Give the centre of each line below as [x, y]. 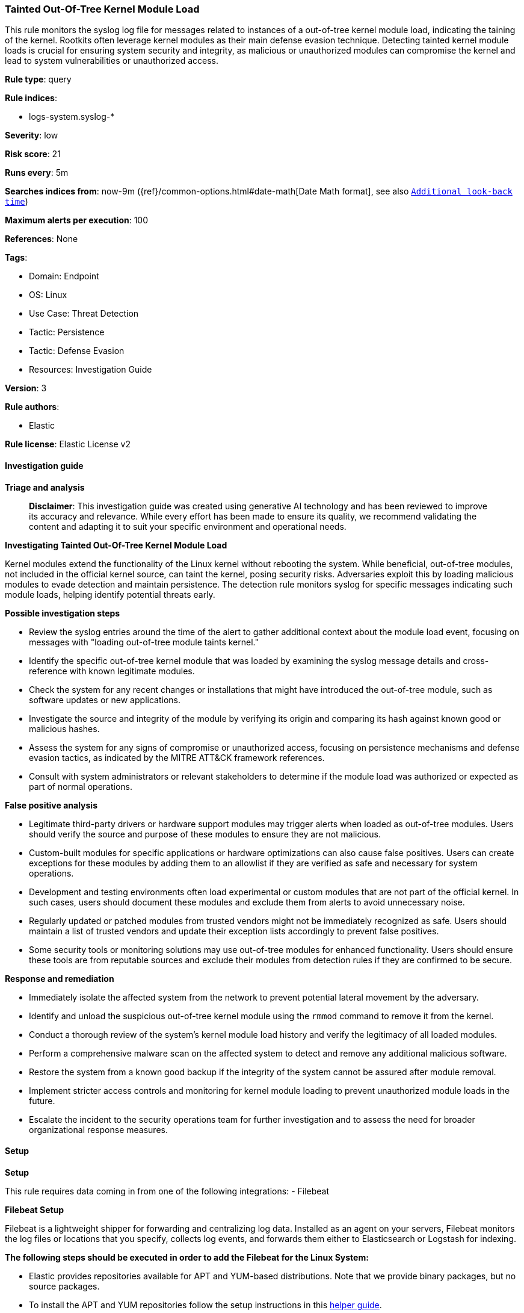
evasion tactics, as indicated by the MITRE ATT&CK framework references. [177, 757]
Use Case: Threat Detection [84, 314]
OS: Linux [48, 295]
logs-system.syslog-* [72, 117]
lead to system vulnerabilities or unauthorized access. [112, 61]
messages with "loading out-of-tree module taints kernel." [144, 642]
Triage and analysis [45, 487]
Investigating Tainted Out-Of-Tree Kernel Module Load [116, 545]
